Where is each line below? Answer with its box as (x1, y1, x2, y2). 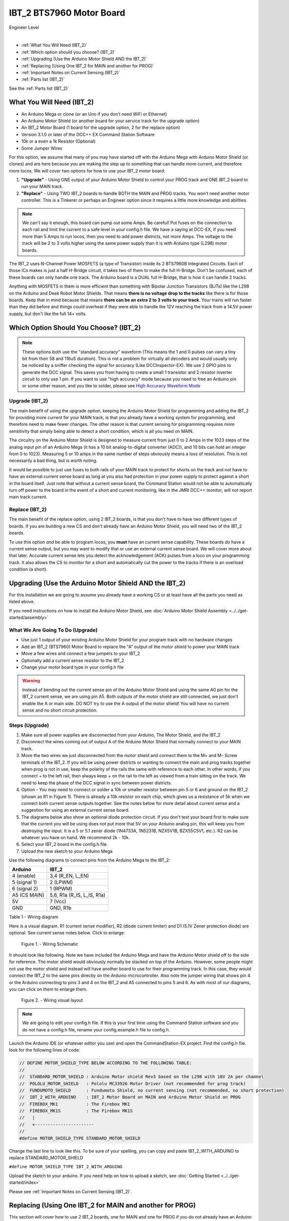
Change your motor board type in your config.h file (21, 664, 124, 670)
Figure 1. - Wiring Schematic (21, 941, 78, 947)
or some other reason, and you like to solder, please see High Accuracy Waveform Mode (22, 383, 201, 389)
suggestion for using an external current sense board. (21, 807, 130, 813)
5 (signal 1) (12, 879, 37, 886)
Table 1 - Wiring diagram (9, 914, 59, 920)
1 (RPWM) (49, 885, 73, 892)
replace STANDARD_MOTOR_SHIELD (9, 1155, 83, 1160)
